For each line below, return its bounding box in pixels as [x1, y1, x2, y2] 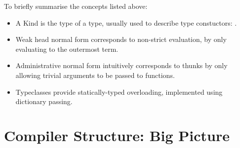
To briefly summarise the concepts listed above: [4, 1, 148, 11]
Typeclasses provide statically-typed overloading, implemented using [15, 86, 223, 97]
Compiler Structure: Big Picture [4, 125, 230, 145]
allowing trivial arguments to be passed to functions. [15, 70, 175, 80]
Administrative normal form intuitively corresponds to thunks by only [15, 60, 228, 71]
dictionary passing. [15, 96, 73, 107]
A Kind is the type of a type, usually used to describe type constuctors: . [15, 17, 237, 28]
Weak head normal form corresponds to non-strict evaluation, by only [15, 34, 227, 44]
